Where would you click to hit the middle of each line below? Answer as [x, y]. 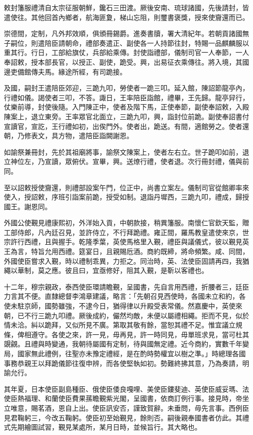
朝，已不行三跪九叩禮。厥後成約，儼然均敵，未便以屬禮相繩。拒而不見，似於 [126, 315]
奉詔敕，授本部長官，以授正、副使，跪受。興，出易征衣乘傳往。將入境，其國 [126, 62]
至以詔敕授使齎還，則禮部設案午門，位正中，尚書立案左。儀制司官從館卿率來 [126, 187]
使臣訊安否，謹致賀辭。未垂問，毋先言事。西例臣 [171, 408]
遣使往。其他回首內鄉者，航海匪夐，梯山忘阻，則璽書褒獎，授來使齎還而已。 [126, 17]
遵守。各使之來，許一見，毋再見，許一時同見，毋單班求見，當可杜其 [140, 334]
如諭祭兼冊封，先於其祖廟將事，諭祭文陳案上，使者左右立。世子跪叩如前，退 [126, 152]
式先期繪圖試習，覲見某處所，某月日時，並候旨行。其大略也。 [103, 427]
